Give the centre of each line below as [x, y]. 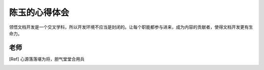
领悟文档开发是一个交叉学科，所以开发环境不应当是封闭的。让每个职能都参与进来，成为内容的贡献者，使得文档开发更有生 [131, 27]
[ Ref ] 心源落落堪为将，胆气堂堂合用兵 [47, 59]
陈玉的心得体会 [39, 13]
